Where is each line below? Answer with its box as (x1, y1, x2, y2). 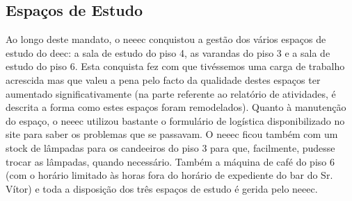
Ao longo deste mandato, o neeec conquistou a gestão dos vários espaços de (6, 32, 326, 46)
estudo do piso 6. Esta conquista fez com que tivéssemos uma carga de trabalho (6, 59, 345, 73)
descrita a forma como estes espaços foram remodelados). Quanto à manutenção (6, 100, 346, 114)
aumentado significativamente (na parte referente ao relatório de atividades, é (6, 86, 336, 101)
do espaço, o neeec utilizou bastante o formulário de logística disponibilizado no (6, 113, 345, 128)
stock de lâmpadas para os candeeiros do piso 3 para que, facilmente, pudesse (6, 140, 335, 155)
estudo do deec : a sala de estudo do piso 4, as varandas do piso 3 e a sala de (6, 45, 330, 60)
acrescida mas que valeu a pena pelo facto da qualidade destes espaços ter (6, 72, 321, 87)
